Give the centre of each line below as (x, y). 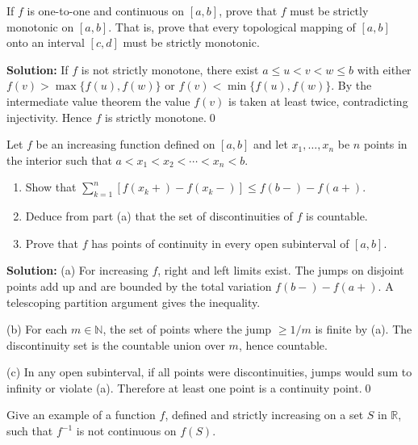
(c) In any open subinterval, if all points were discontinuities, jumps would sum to (209, 372)
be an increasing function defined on (125, 144)
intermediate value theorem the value (98, 101)
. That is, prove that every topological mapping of (232, 26)
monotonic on (40, 26)
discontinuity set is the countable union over (116, 344)
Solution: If (38, 69)
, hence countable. (283, 344)
